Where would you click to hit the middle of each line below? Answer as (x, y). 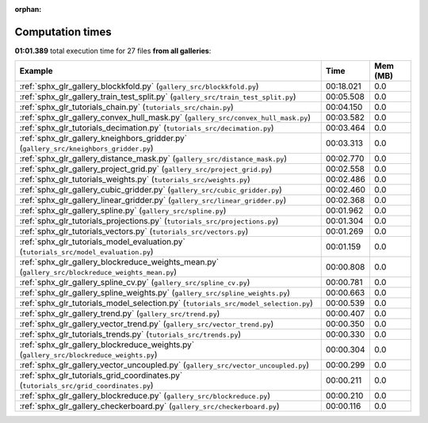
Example (36, 71)
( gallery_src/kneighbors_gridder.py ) (86, 148)
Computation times (63, 32)
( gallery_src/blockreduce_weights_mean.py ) (98, 272)
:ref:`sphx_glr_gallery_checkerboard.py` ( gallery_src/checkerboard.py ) (149, 406)
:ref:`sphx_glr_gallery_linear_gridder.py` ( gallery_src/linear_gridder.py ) (153, 200)
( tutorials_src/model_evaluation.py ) (86, 252)
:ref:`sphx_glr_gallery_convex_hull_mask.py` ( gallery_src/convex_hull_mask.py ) (165, 117)
